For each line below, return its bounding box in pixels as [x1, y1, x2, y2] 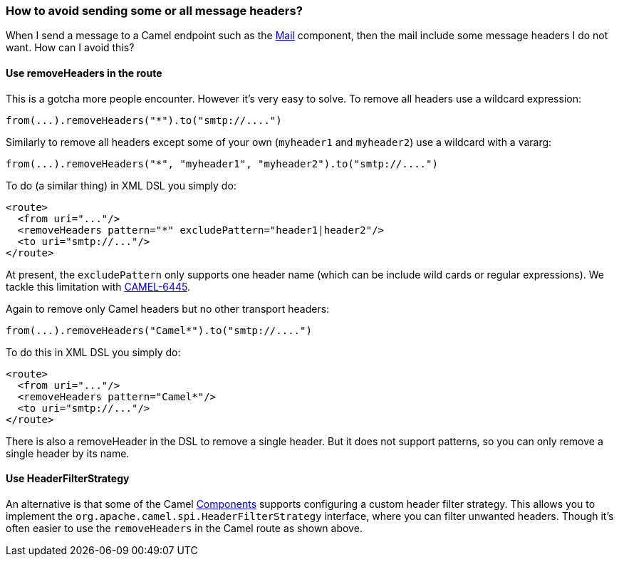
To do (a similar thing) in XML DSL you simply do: [6, 179, 236, 192]
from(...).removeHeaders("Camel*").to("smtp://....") [6, 324, 312, 336]
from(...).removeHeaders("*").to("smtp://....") [6, 114, 282, 126]
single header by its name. [6, 447, 130, 459]
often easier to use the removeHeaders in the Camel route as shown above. [6, 521, 363, 534]
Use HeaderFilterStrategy [6, 472, 130, 485]
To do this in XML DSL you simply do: [6, 345, 181, 358]
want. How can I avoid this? [6, 41, 135, 54]
